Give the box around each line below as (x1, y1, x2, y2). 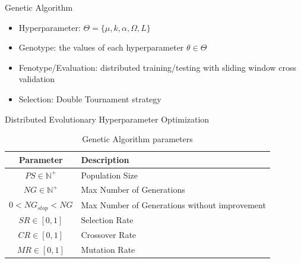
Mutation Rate (81, 243, 135, 255)
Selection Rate (81, 213, 134, 226)
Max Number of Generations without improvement (81, 198, 266, 211)
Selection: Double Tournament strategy (18, 92, 161, 105)
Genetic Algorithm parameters (82, 133, 193, 145)
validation (18, 73, 55, 85)
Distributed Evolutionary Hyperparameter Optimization (5, 112, 210, 125)
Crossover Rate (81, 228, 137, 240)
